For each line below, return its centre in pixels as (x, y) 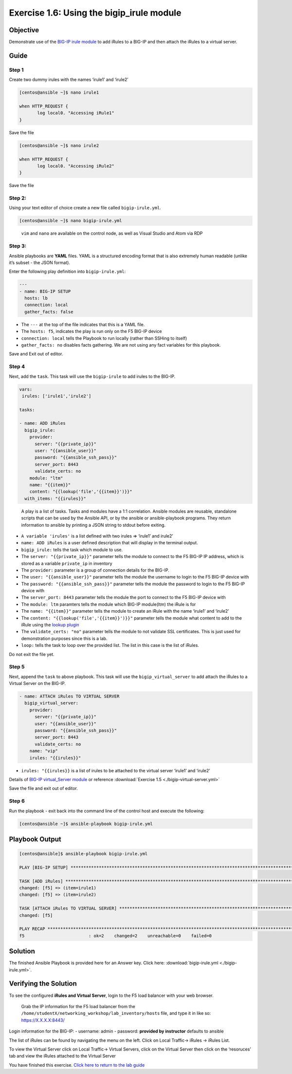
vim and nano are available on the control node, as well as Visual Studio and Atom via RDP (112, 233)
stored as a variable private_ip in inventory (67, 563)
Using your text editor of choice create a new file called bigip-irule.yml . (85, 208)
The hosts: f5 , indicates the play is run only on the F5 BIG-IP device (91, 331)
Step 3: (18, 246)
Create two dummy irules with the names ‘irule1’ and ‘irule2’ (69, 80)
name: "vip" (44, 751)
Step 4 (17, 367)
